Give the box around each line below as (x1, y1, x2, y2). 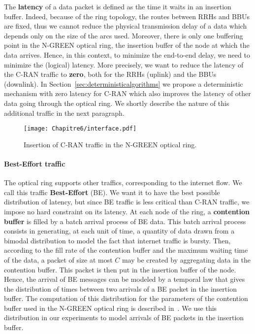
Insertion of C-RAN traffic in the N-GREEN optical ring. (24, 139, 197, 149)
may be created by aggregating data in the (122, 254, 251, 265)
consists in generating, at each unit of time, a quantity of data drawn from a (4, 226, 235, 236)
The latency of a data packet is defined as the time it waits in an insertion (4, 1, 231, 11)
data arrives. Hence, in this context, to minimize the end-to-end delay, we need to (4, 49, 250, 60)
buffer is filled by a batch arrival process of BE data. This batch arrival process (4, 216, 246, 226)
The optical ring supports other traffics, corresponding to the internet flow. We (4, 177, 242, 188)
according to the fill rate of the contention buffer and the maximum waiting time (4, 245, 248, 255)
